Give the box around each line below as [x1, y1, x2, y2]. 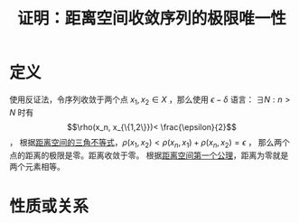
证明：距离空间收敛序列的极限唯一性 [16, 8, 286, 29]
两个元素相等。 [9, 161, 65, 172]
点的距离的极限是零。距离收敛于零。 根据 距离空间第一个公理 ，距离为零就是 [9, 150, 289, 161]
